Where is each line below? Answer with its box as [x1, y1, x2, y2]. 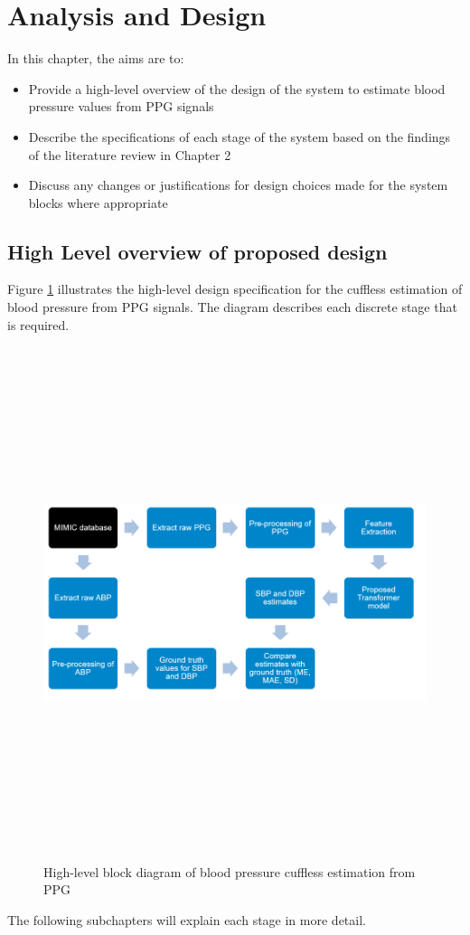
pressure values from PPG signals [28, 97, 214, 116]
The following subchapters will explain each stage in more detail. [7, 910, 366, 929]
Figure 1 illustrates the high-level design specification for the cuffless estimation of [7, 279, 463, 298]
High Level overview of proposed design [7, 237, 388, 265]
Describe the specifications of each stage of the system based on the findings [28, 127, 451, 146]
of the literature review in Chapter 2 [28, 145, 231, 164]
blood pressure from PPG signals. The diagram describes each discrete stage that [7, 297, 457, 316]
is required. [7, 315, 70, 334]
